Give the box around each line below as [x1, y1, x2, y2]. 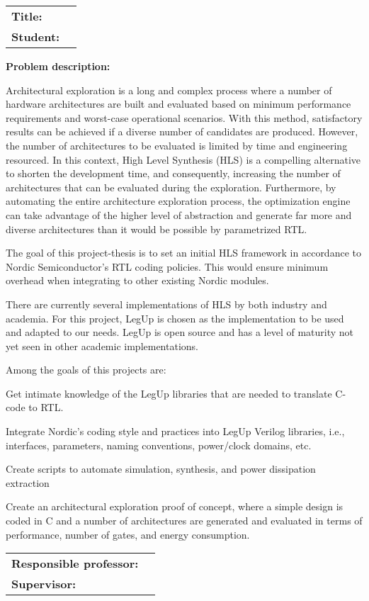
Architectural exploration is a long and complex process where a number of [6, 82, 332, 97]
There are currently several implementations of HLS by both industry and [6, 296, 327, 311]
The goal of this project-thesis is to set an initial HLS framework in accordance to [6, 245, 361, 260]
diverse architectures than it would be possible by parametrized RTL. [6, 221, 307, 236]
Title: [11, 8, 42, 24]
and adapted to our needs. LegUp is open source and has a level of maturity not [6, 325, 354, 339]
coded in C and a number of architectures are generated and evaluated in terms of [6, 513, 363, 528]
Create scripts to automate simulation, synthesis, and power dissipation [6, 461, 316, 476]
